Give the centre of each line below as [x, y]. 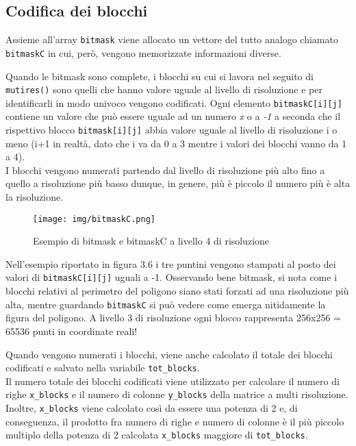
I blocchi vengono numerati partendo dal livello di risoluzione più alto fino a [165, 170]
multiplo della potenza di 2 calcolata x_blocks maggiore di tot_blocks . [157, 435]
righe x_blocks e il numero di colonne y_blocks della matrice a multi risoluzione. [177, 394]
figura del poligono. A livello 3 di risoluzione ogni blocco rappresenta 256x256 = [173, 318]
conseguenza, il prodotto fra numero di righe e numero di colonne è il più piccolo [175, 421]
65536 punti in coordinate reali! [72, 331]
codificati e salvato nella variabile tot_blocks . [103, 368]
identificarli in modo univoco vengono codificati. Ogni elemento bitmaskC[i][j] [174, 102]
